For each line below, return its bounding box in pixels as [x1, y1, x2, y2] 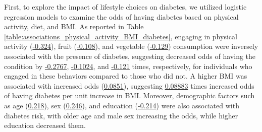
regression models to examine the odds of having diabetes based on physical [4, 11, 239, 22]
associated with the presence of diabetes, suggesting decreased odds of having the [4, 50, 256, 61]
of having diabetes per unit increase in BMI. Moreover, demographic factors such [4, 90, 255, 101]
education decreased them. [4, 120, 86, 130]
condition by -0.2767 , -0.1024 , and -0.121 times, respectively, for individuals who [4, 60, 252, 71]
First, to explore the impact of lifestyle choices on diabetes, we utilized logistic [4, 2, 247, 12]
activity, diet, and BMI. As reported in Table [4, 21, 144, 32]
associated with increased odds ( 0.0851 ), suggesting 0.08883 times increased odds [4, 80, 254, 91]
